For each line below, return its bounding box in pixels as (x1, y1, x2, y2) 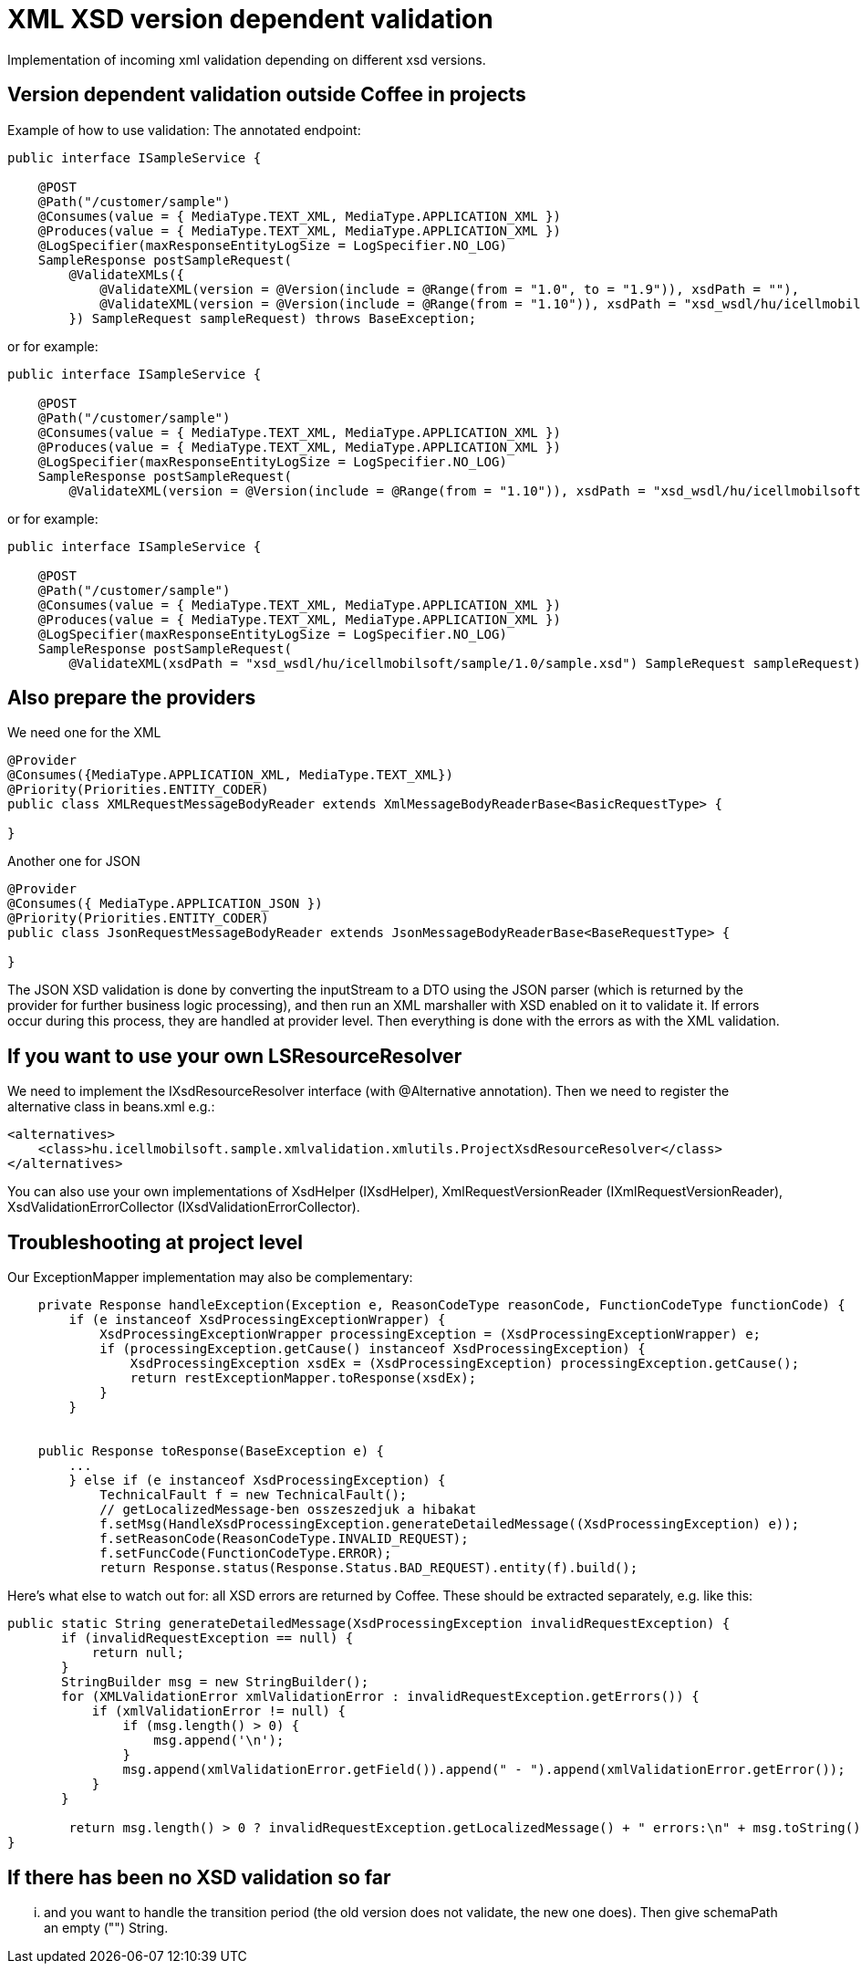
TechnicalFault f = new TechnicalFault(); (99, 1487, 408, 1503)
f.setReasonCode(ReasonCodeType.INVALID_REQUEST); (99, 1531, 469, 1547)
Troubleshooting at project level (7, 1230, 304, 1254)
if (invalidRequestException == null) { (61, 1631, 354, 1646)
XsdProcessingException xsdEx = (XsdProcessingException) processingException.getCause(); (130, 1356, 800, 1371)
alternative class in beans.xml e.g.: (7, 1099, 215, 1115)
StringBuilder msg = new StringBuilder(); (61, 1674, 369, 1690)
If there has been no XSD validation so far (7, 1865, 391, 1889)
